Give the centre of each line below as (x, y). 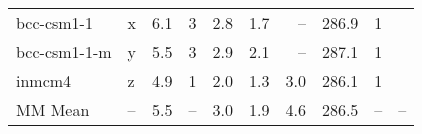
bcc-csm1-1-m (64, 51)
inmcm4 (44, 80)
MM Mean (53, 109)
